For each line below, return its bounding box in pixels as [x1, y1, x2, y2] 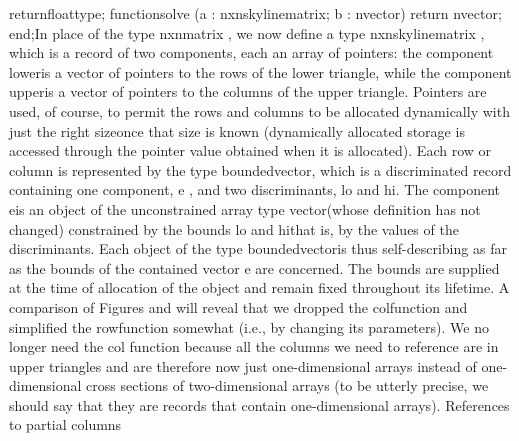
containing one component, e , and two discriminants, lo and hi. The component [9, 179, 500, 200]
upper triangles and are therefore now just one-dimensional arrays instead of [9, 355, 477, 376]
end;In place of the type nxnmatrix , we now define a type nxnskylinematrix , [9, 22, 485, 43]
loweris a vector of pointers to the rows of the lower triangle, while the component [9, 61, 512, 82]
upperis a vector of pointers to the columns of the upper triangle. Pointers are [9, 81, 487, 102]
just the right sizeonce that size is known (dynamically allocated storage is [9, 120, 465, 141]
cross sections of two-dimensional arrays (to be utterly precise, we [86, 375, 489, 396]
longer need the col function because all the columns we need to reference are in [9, 336, 499, 357]
